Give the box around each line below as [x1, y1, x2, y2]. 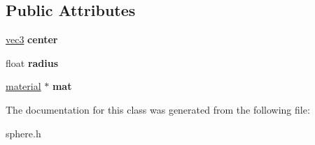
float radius [6, 55, 59, 70]
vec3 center [6, 32, 58, 47]
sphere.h [6, 125, 41, 140]
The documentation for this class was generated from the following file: [6, 102, 310, 116]
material [6, 79, 41, 93]
